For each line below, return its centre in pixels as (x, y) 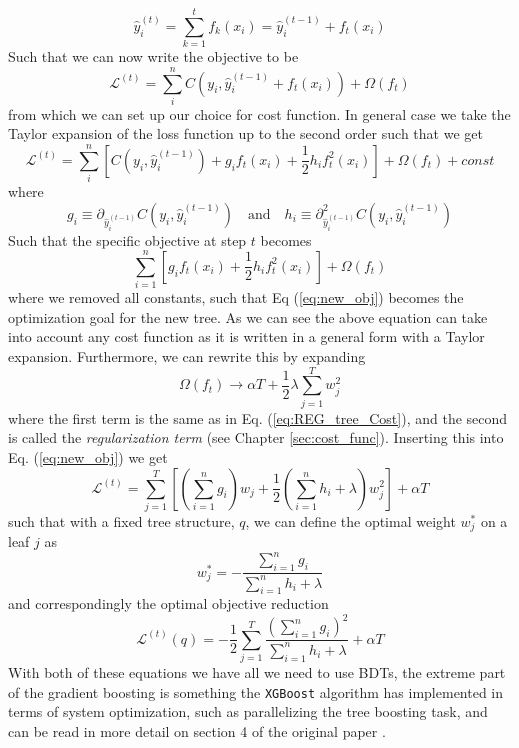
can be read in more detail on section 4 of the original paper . (197, 731)
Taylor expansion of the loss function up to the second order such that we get (245, 133)
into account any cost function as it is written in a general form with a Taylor (246, 336)
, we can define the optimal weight (350, 520)
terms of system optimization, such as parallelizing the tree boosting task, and (248, 711)
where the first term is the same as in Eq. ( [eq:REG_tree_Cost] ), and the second (258, 417)
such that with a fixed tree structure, (121, 520)
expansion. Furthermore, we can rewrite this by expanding (187, 356)
